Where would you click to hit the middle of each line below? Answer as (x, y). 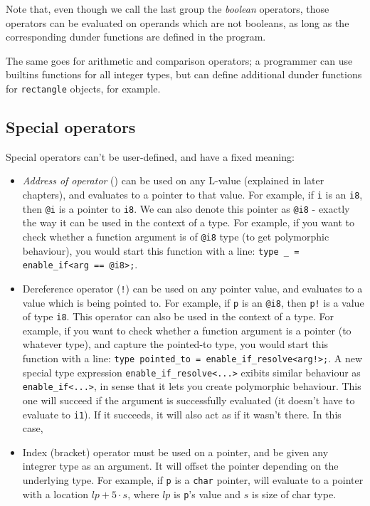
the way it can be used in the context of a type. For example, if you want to (188, 222)
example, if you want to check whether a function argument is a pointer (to (187, 330)
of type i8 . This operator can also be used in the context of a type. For (178, 316)
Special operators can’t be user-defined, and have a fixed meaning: (150, 156)
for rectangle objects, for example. (83, 88)
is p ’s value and (207, 494)
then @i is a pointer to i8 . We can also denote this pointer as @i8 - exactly (186, 208)
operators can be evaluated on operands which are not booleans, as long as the (178, 22)
